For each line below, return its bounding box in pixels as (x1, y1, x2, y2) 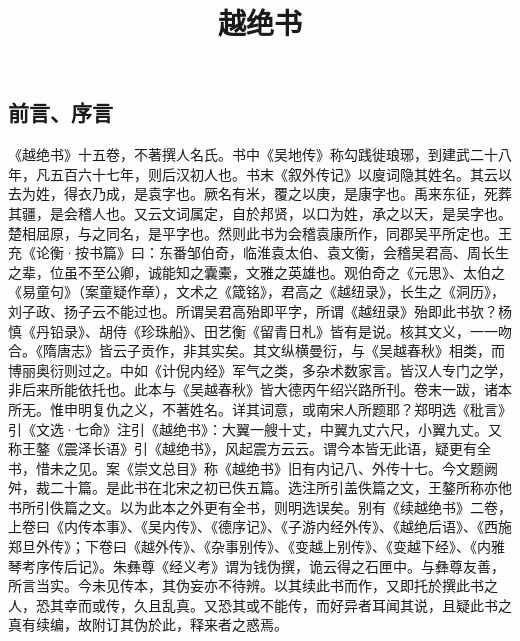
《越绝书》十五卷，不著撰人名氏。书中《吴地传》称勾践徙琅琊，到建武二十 (8, 144, 498, 165)
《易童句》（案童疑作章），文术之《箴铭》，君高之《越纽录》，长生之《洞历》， (8, 281, 505, 302)
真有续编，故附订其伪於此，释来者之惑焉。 (8, 614, 288, 635)
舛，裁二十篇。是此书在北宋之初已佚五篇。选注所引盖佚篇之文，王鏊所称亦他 (8, 477, 512, 498)
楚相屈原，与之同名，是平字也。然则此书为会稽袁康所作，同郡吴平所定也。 (8, 222, 498, 243)
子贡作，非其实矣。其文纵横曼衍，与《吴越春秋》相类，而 (126, 340, 505, 361)
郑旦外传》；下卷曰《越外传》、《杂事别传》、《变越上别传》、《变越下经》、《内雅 (8, 536, 505, 557)
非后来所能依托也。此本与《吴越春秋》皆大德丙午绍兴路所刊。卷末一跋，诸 (8, 379, 498, 400)
